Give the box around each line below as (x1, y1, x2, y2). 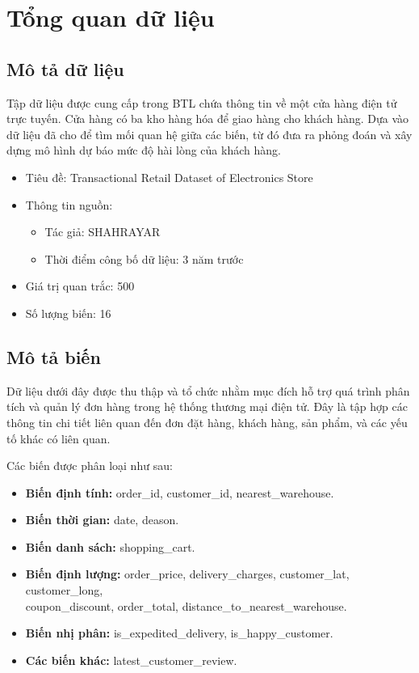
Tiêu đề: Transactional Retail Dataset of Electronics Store (25, 168, 313, 185)
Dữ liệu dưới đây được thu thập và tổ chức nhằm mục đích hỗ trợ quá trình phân (6, 382, 410, 399)
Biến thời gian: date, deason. (25, 511, 179, 528)
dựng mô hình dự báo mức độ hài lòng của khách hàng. (6, 142, 281, 159)
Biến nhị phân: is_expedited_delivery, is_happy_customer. (25, 624, 333, 641)
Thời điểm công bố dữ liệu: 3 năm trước (44, 250, 244, 267)
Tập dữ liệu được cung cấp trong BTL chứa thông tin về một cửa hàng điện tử (6, 94, 397, 111)
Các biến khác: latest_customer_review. (25, 651, 237, 668)
